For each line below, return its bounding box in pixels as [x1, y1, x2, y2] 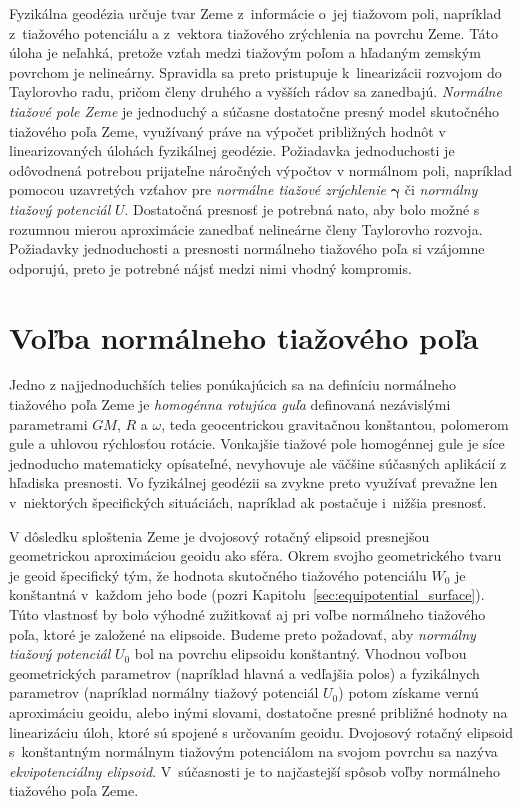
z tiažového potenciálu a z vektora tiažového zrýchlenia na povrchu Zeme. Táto [9, 22, 498, 43]
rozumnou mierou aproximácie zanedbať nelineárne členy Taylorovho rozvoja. [9, 218, 483, 239]
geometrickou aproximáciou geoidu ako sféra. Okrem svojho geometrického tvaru [9, 545, 502, 566]
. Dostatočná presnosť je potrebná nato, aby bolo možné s [124, 198, 480, 219]
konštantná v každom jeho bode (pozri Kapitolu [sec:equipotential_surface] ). [9, 584, 485, 605]
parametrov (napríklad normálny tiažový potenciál [9, 682, 319, 703]
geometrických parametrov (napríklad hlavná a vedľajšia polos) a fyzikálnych [9, 662, 480, 683]
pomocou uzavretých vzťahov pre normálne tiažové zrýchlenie [9, 179, 386, 200]
